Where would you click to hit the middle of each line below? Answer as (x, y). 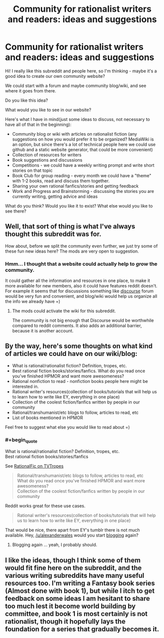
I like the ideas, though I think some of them (73, 560)
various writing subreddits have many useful (75, 576)
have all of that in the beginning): (38, 124)
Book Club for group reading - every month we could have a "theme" (82, 175)
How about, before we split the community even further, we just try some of (82, 246)
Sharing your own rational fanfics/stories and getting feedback (75, 186)
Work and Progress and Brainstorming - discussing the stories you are (83, 191)
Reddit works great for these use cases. (45, 506)
